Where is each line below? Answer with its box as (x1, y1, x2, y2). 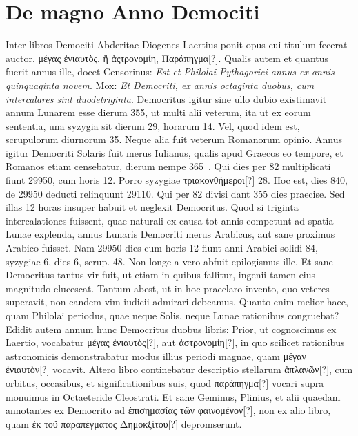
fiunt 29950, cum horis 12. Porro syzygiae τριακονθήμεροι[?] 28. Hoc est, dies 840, (6, 173, 348, 187)
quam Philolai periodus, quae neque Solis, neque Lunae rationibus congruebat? (6, 308, 339, 322)
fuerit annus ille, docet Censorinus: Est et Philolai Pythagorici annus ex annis (6, 64, 335, 79)
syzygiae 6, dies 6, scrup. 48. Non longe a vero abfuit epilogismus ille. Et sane (6, 254, 333, 268)
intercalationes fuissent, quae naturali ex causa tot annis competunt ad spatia (6, 213, 334, 227)
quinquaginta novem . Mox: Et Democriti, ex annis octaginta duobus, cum (6, 77, 315, 92)
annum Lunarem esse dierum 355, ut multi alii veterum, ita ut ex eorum (6, 105, 311, 120)
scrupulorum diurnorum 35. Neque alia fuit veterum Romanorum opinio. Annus (6, 132, 342, 146)
